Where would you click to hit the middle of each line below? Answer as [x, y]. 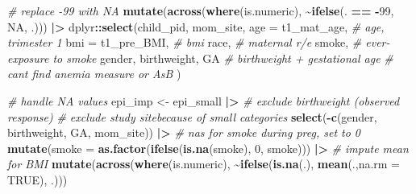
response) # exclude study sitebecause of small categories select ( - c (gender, [192, 116]
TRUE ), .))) [37, 179]
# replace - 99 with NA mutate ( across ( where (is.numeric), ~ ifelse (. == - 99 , [201, 10]
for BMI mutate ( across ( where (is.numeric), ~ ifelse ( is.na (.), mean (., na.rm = [204, 164]
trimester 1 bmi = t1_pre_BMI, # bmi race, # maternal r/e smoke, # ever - [199, 42]
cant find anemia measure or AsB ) [94, 74]
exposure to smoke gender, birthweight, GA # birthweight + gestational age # [200, 58]
